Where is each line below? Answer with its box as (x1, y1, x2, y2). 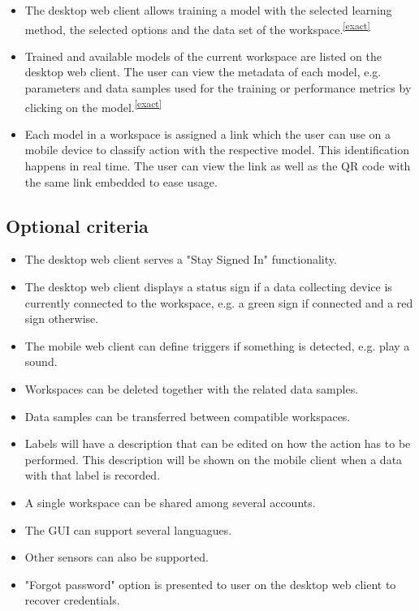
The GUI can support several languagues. (24, 521, 232, 538)
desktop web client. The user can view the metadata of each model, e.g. (24, 63, 382, 80)
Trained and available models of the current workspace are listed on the (24, 47, 382, 64)
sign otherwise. (24, 310, 99, 327)
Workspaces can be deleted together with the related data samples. (24, 381, 359, 398)
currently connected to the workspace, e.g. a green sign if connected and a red (24, 294, 413, 311)
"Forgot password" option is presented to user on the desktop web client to (24, 575, 396, 592)
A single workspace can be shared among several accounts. (24, 493, 316, 510)
